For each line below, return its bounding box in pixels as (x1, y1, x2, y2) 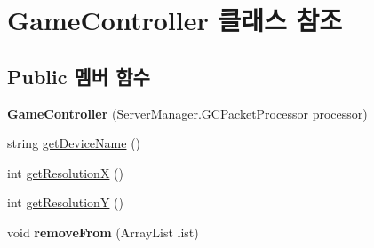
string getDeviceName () (7, 134, 141, 152)
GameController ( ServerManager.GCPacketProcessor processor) (7, 104, 368, 122)
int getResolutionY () (7, 193, 123, 212)
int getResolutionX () (7, 163, 123, 182)
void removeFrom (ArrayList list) (7, 222, 199, 241)
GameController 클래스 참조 (7, 2, 342, 38)
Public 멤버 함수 (7, 62, 150, 89)
